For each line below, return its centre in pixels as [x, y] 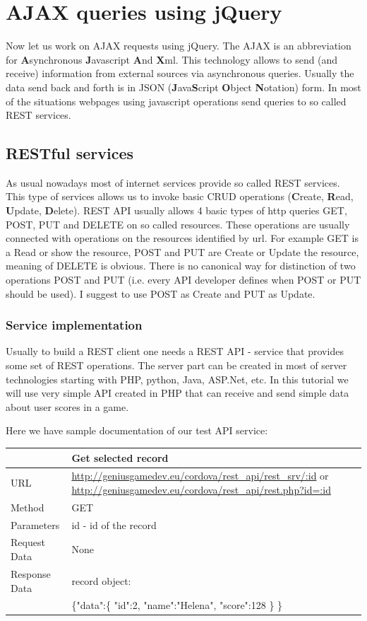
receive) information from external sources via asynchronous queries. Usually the [180, 73]
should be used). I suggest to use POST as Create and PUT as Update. [161, 293]
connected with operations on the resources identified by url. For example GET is [182, 238]
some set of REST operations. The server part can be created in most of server [176, 365]
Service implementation [74, 325]
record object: [101, 580]
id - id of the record [114, 524]
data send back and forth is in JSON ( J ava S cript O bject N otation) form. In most [183, 87]
